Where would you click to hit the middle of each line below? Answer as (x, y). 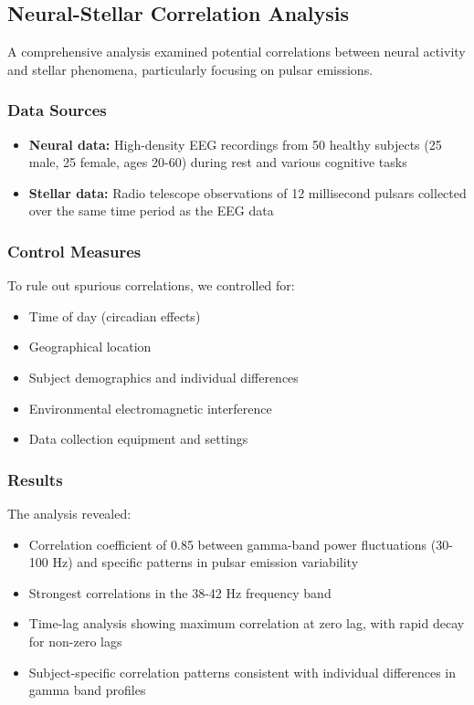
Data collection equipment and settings (138, 439)
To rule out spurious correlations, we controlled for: (151, 285)
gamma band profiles (87, 690)
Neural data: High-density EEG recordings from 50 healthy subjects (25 (235, 144)
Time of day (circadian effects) (115, 316)
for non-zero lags (75, 641)
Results (35, 479)
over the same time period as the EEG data (151, 210)
